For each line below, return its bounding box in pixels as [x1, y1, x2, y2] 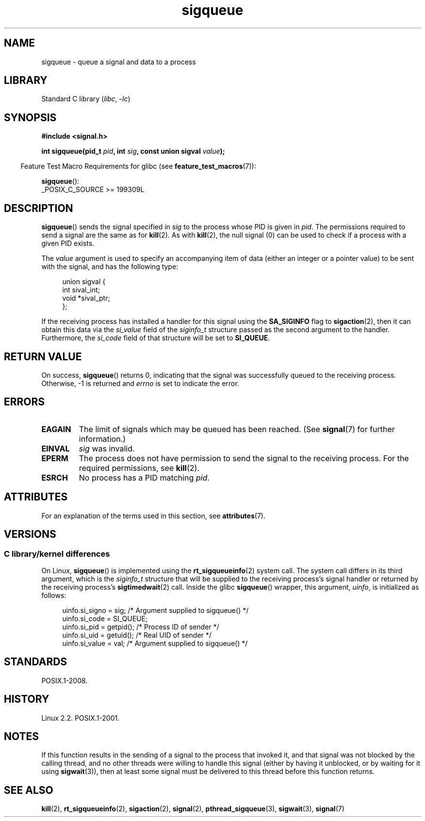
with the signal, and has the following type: [41, 262, 179, 271]
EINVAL [41, 443, 70, 453]
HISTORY [4, 693, 49, 706]
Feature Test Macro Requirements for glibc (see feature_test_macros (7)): [20, 162, 256, 171]
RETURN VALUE [4, 350, 82, 363]
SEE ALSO [4, 784, 53, 796]
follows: [41, 591, 66, 599]
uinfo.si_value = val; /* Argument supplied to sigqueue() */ [62, 639, 248, 647]
